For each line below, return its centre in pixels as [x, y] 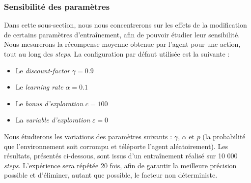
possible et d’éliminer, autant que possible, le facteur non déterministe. [111, 175]
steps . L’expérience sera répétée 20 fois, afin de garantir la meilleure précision [120, 165]
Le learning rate [39, 87]
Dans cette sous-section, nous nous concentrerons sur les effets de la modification [125, 25]
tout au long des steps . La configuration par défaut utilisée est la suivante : [117, 54]
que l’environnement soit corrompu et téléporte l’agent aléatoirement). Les [116, 146]
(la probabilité [224, 136]
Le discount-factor [43, 70]
